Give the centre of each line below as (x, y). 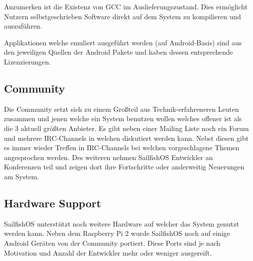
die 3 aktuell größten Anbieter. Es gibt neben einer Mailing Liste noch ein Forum (126, 128)
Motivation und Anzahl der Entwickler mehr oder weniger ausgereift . (108, 252)
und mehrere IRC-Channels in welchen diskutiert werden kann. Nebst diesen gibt (126, 138)
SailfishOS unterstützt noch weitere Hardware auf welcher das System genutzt (122, 223)
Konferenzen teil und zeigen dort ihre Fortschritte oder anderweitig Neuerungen (124, 167)
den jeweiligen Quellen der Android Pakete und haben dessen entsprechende (119, 52)
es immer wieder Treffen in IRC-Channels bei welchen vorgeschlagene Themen (122, 147)
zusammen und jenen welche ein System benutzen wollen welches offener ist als (123, 118)
